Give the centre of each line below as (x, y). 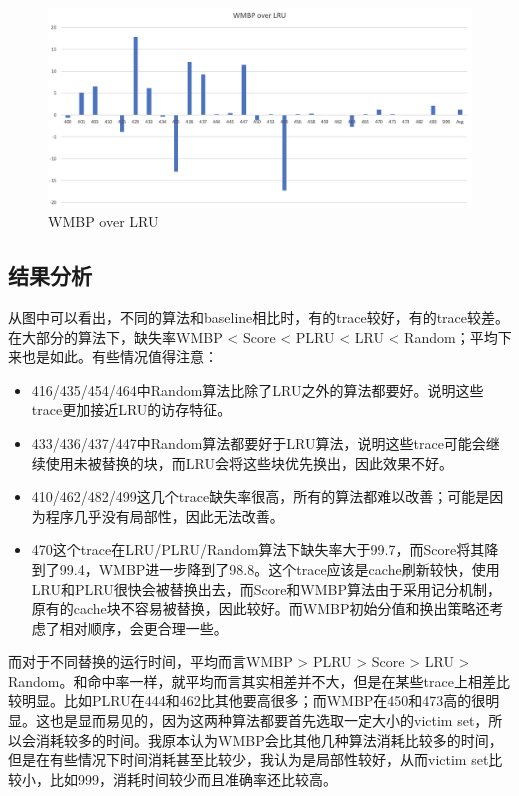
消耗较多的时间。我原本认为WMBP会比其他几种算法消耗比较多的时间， (269, 739)
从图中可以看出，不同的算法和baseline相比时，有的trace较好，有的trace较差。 (259, 316)
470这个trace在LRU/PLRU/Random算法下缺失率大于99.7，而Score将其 (258, 549)
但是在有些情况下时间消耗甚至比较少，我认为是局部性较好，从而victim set (248, 759)
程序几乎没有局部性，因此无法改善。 (164, 515)
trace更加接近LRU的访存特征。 (131, 409)
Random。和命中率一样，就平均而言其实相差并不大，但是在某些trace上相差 (252, 680)
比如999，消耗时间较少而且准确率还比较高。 (193, 778)
